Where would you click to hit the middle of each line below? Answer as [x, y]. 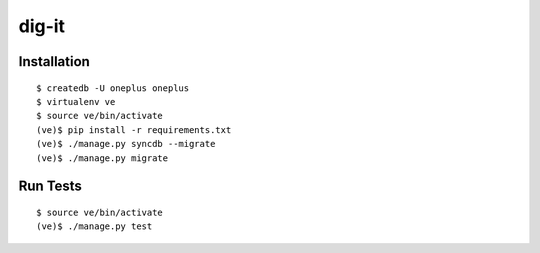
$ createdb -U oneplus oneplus [113, 88]
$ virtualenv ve [76, 101]
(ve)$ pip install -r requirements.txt [134, 129]
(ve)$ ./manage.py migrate [102, 158]
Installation [54, 61]
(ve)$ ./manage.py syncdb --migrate [126, 144]
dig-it [41, 26]
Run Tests [50, 186]
